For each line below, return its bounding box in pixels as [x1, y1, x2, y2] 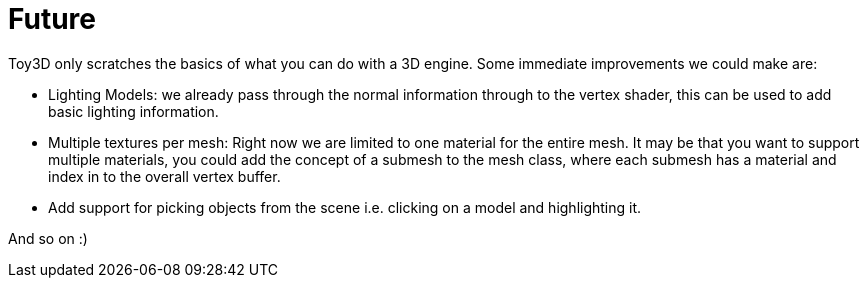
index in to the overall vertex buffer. [48, 167, 281, 185]
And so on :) [8, 229, 88, 247]
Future [8, 2, 97, 36]
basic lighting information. [48, 102, 219, 120]
